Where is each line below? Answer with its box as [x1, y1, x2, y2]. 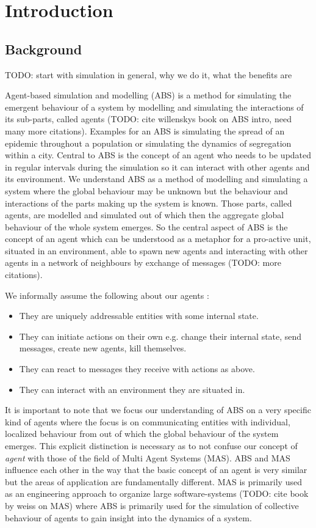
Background [5, 39, 82, 58]
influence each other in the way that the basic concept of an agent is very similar [5, 463, 307, 476]
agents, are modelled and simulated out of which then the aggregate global [5, 208, 284, 221]
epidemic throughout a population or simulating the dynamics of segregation [5, 136, 292, 149]
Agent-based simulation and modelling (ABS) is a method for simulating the [5, 89, 292, 101]
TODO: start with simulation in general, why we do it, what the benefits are [5, 68, 292, 81]
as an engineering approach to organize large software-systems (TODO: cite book [5, 487, 309, 500]
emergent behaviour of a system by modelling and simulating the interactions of [5, 100, 304, 113]
